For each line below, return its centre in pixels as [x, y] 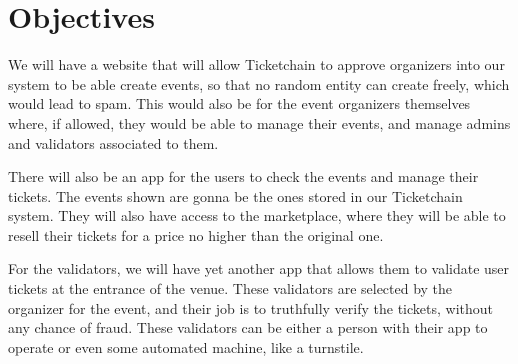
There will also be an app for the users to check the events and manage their [243, 176]
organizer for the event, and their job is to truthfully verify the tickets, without [250, 307]
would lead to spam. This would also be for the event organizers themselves [239, 103]
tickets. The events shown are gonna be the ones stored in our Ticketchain [235, 195]
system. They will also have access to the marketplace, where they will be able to [257, 215]
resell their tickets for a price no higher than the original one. [196, 234]
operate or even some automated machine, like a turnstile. [186, 346]
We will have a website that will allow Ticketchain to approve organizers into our [256, 64]
